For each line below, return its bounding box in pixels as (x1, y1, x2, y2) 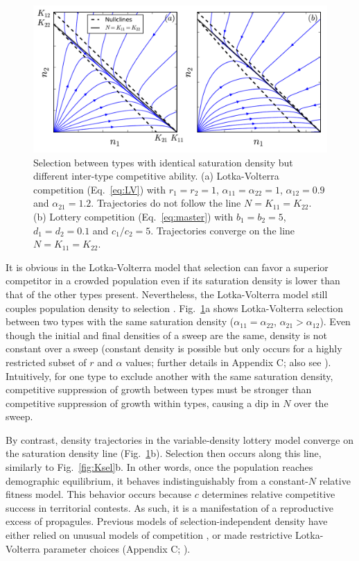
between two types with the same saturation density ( (6, 314, 234, 329)
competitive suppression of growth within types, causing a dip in (6, 395, 280, 410)
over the (294, 395, 329, 410)
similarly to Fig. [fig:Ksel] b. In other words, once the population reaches (6, 460, 313, 474)
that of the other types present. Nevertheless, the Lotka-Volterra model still (6, 286, 328, 301)
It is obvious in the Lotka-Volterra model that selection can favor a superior (6, 259, 329, 274)
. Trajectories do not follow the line (91, 196, 241, 210)
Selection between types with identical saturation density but (33, 155, 293, 169)
